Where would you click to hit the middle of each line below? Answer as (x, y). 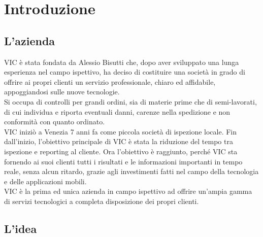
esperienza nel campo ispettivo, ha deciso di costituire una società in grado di (125, 72)
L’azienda (30, 40)
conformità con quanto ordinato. (55, 122)
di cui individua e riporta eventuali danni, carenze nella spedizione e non (117, 111)
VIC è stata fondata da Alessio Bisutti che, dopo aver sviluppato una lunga (122, 62)
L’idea (21, 228)
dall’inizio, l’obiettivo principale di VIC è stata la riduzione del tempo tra (119, 141)
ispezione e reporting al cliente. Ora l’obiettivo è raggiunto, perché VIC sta (121, 151)
